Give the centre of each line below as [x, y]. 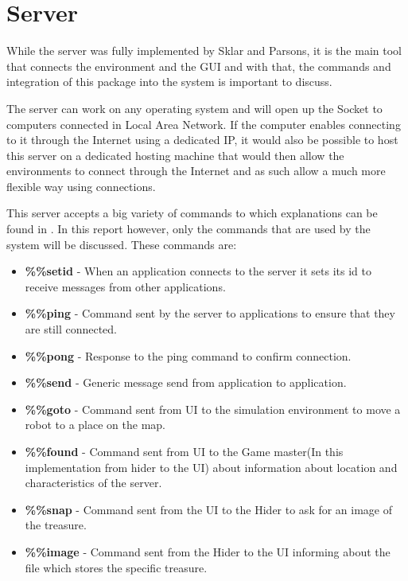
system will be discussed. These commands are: [122, 244]
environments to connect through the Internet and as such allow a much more [196, 171]
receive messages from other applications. [125, 286]
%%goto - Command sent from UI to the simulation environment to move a [213, 409]
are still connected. [71, 329]
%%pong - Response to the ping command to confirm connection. [188, 355]
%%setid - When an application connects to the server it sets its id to [198, 271]
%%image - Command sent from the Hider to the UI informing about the [208, 551]
